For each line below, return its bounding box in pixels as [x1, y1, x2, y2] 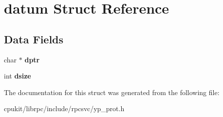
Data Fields [4, 31, 64, 46]
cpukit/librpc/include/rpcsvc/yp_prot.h [4, 103, 125, 114]
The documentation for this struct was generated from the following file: [4, 87, 220, 97]
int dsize [4, 71, 31, 81]
